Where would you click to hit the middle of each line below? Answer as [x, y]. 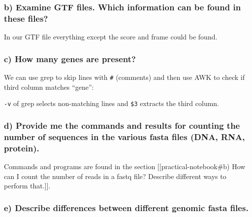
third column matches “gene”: [49, 87]
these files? [26, 18]
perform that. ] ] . [27, 186]
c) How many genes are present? [70, 58]
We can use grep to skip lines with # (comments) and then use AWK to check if [124, 77]
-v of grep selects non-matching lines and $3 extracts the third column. [112, 103]
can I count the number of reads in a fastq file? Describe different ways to [115, 176]
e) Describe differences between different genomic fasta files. [126, 207]
